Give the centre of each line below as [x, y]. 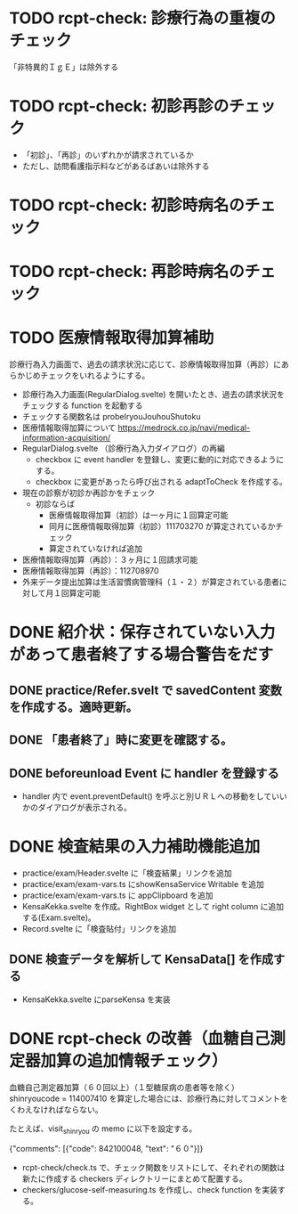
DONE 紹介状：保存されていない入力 [142, 632]
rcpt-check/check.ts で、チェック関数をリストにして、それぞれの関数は [153, 1168]
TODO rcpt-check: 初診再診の [119, 106]
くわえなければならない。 [56, 1109]
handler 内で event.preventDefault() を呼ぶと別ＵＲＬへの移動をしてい [151, 796]
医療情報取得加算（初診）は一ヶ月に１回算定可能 [138, 515]
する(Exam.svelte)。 [59, 917]
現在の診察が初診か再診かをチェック [89, 493]
